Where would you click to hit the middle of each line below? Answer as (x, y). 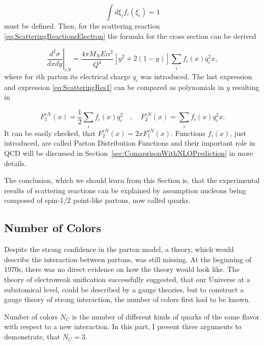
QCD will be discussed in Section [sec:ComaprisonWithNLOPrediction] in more (129, 153)
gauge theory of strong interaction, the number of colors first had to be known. (127, 299)
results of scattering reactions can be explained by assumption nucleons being (125, 190)
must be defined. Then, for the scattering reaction (82, 26)
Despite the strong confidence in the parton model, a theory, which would (119, 249)
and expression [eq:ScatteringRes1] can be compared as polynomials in (114, 87)
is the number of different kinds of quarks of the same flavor (166, 316)
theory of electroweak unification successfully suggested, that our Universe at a (127, 279)
